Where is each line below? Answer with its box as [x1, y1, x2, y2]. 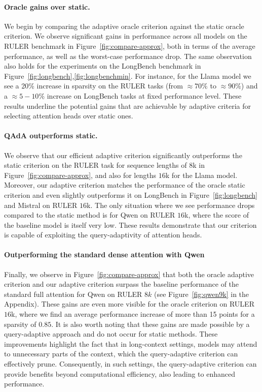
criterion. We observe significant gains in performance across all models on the [4, 31, 247, 41]
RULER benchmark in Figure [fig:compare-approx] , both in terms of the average [4, 40, 255, 51]
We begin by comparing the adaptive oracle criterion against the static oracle [4, 20, 244, 31]
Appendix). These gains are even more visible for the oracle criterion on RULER [4, 298, 254, 309]
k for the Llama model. [165, 169, 238, 180]
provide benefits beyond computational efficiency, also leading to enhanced [4, 368, 235, 379]
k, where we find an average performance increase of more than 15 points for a [11, 309, 255, 319]
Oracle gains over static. [4, 1, 90, 12]
